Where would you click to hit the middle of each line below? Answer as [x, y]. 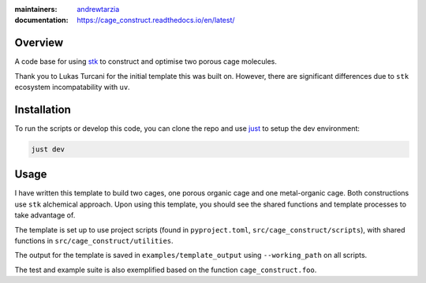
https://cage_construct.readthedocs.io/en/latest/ [156, 20]
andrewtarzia [98, 9]
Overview [39, 43]
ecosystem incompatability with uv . [72, 88]
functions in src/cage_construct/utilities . [94, 241]
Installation [43, 109]
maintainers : [36, 9]
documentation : [41, 20]
